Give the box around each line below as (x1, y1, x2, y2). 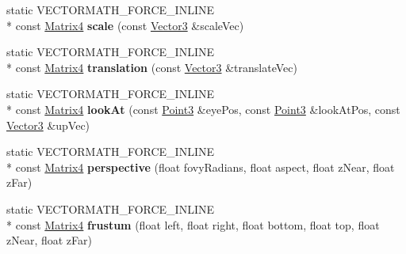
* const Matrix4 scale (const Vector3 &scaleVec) (6, 17, 244, 33)
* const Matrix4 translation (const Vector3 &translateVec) (6, 59, 297, 75)
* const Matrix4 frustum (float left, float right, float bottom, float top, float (6, 216, 380, 233)
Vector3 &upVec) (6, 116, 90, 133)
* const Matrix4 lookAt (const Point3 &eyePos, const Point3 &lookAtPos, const (6, 100, 400, 117)
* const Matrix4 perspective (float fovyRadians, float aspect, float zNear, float (6, 158, 395, 175)
